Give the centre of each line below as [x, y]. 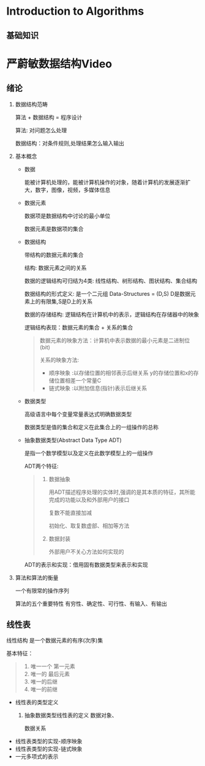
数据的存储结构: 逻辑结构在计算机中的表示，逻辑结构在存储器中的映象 [112, 314]
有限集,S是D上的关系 [67, 301]
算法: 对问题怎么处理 [41, 130]
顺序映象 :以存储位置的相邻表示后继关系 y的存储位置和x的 [121, 373]
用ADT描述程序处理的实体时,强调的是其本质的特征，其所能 [122, 492]
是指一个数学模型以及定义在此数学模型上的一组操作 [89, 453]
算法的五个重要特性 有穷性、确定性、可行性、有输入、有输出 [91, 603]
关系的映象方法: [59, 359]
